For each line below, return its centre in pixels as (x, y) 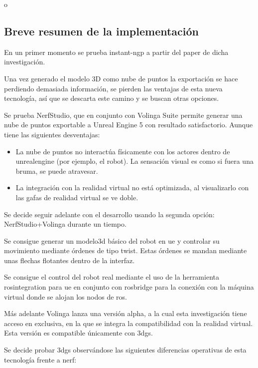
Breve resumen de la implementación (101, 31)
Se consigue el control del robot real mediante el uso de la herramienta (112, 277)
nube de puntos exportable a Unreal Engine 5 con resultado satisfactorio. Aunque (129, 125)
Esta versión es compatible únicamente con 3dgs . (78, 333)
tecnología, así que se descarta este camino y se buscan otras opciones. (112, 98)
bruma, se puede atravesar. (57, 171)
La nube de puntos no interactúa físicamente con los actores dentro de (123, 151)
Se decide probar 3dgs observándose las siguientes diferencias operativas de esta (125, 350)
